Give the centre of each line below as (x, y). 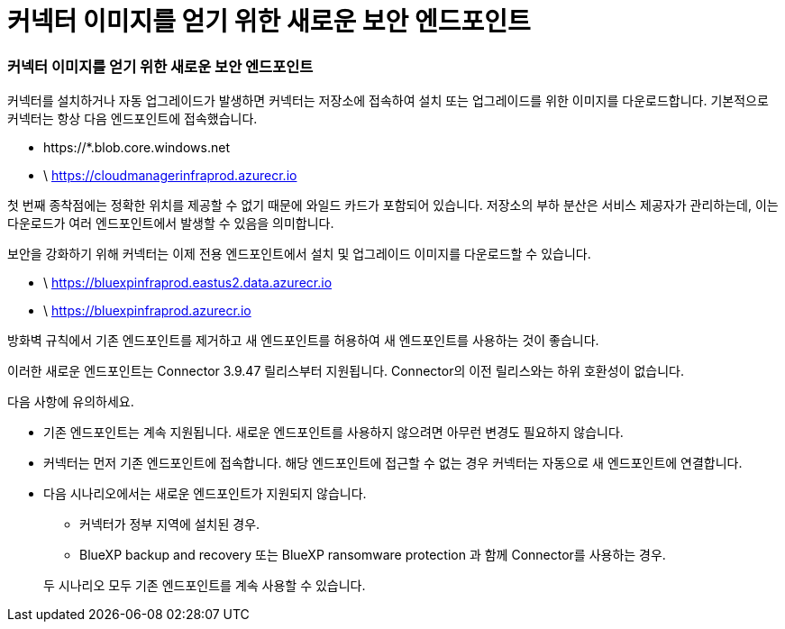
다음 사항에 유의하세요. (71, 402)
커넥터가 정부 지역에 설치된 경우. (170, 524)
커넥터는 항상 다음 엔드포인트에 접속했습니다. (132, 119)
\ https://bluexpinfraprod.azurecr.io (147, 311)
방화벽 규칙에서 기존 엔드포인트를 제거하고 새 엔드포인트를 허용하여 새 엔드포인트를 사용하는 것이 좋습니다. (303, 341)
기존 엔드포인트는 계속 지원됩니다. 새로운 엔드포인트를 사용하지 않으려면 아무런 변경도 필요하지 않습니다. (333, 433)
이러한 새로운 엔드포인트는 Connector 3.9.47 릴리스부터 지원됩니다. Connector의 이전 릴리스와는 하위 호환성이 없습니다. (346, 371)
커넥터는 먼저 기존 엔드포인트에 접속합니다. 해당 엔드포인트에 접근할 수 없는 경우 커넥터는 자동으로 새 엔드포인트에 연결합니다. (393, 463)
